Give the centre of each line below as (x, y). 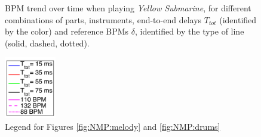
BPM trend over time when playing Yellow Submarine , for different (128, 8)
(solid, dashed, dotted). (47, 43)
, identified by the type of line (189, 31)
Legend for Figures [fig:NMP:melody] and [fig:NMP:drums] (113, 126)
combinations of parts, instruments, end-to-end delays (103, 19)
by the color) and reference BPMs (67, 31)
